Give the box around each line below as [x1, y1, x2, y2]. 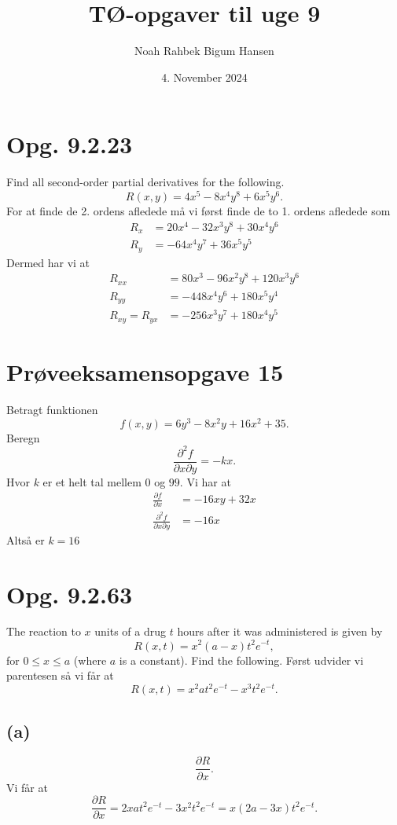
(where [73, 651, 107, 668]
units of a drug [94, 623, 167, 640]
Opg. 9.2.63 [6, 577, 133, 610]
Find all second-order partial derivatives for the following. [6, 174, 285, 190]
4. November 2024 [161, 68, 248, 85]
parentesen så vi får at [6, 667, 114, 684]
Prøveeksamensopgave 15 [6, 356, 284, 388]
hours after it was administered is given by [177, 623, 383, 640]
